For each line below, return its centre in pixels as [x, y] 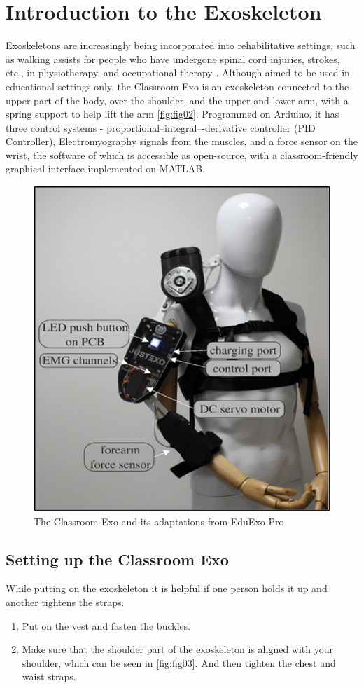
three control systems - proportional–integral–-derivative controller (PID [161, 127]
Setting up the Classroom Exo [117, 559]
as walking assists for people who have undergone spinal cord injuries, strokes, [173, 59]
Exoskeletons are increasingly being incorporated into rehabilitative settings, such [181, 45]
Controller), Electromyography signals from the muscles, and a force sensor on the [182, 141]
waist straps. [49, 676]
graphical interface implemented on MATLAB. [106, 168]
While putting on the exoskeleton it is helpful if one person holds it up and [167, 588]
